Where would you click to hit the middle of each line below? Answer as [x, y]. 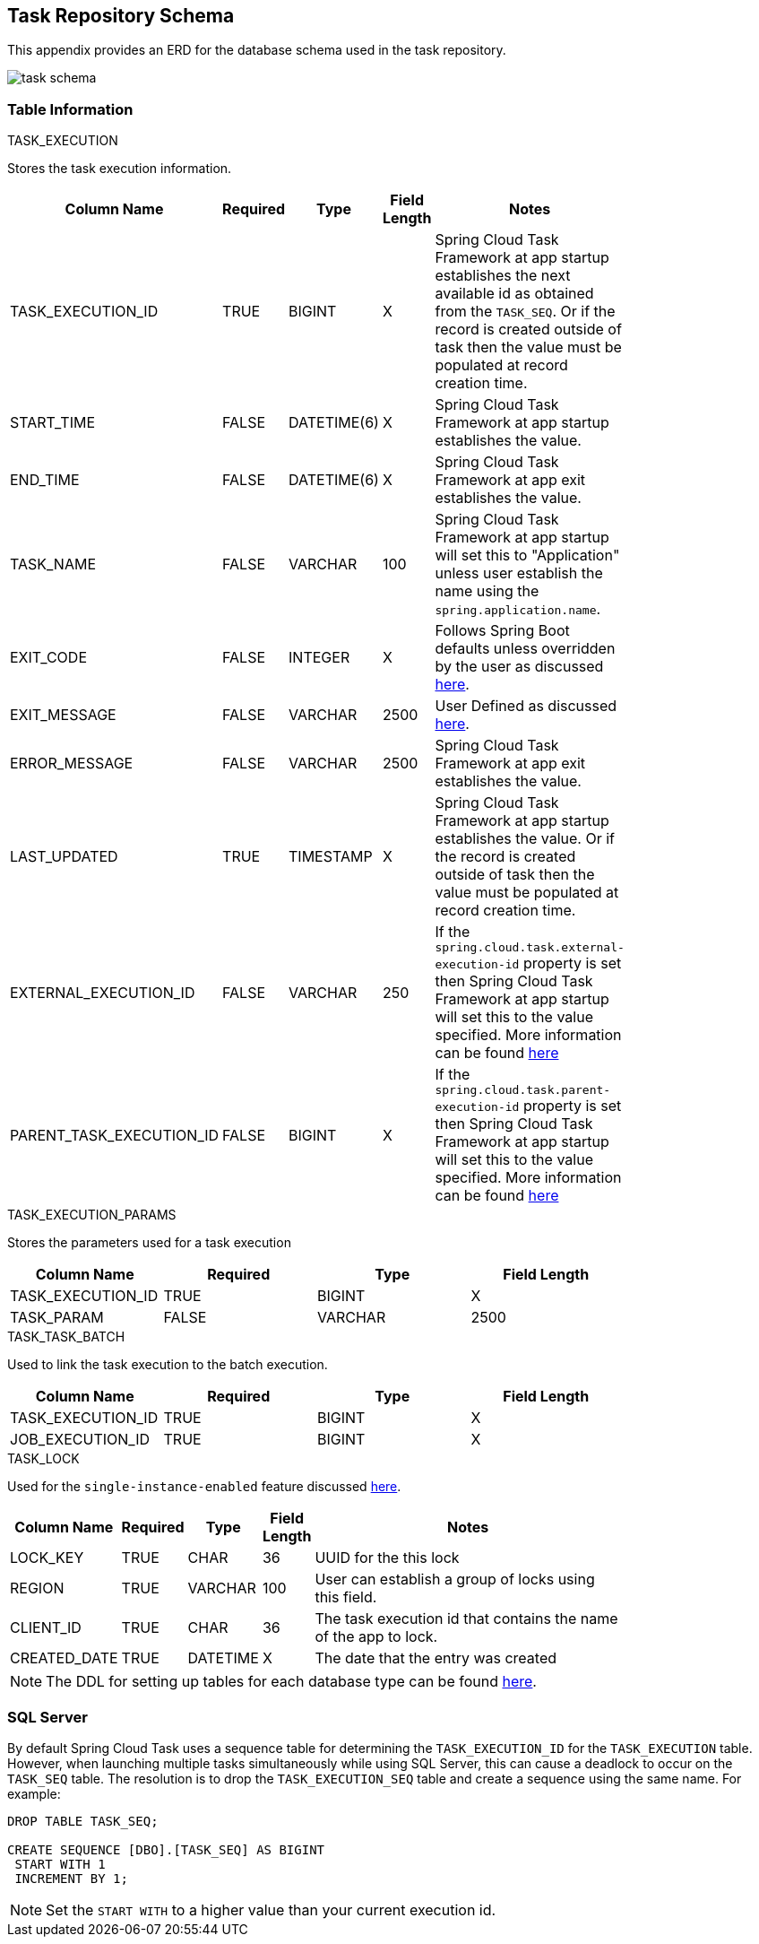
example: [34, 1793]
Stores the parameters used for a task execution [149, 1243]
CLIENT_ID [46, 1628]
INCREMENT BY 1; [71, 1878]
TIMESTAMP [331, 857]
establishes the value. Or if [525, 839]
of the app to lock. [376, 1637]
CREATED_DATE [64, 1658]
